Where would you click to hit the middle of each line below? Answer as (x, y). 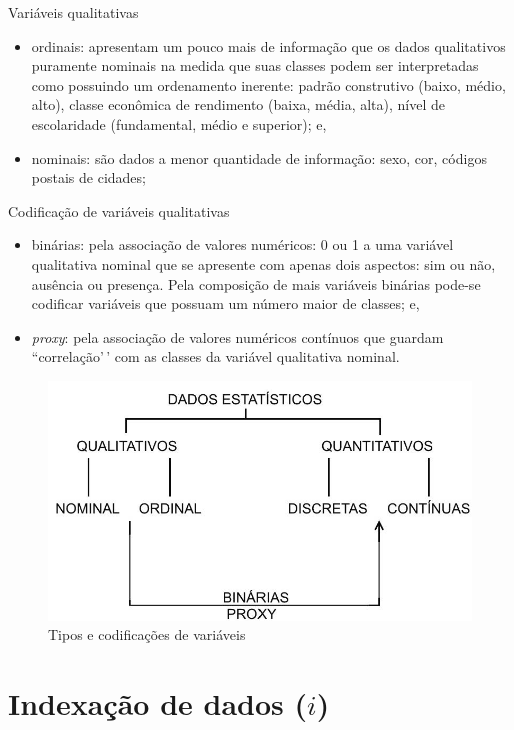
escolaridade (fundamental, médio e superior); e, (179, 123)
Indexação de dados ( (158, 703)
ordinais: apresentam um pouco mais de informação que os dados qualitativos (268, 45)
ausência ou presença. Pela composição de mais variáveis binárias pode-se (256, 283)
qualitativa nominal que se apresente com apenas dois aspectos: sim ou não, (263, 263)
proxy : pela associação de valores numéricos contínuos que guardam (237, 336)
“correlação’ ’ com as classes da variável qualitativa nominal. (215, 356)
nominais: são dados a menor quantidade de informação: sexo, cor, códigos (259, 157)
